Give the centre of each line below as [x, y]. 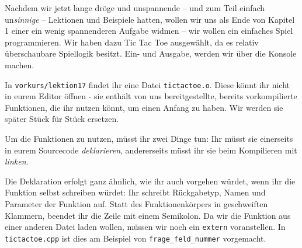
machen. [20, 64]
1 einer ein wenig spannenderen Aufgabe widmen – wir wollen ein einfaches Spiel [149, 31]
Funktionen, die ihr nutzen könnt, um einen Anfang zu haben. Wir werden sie [144, 107]
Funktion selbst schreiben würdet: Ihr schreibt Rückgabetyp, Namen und [135, 192]
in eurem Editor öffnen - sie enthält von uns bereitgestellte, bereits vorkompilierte [151, 96]
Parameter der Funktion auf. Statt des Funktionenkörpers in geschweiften [136, 203]
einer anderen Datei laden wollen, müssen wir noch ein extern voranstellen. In [145, 227]
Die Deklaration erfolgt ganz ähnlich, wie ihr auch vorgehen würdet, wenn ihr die [150, 181]
